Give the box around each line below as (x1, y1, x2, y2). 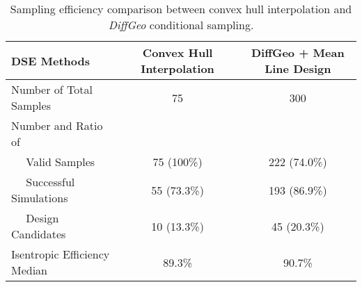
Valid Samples (26, 154, 95, 170)
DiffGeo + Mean (251, 44, 345, 60)
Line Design (265, 60, 331, 76)
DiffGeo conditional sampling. (108, 17, 254, 33)
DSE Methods (11, 52, 90, 69)
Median (11, 262, 48, 278)
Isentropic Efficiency (11, 246, 110, 262)
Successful (26, 174, 75, 190)
